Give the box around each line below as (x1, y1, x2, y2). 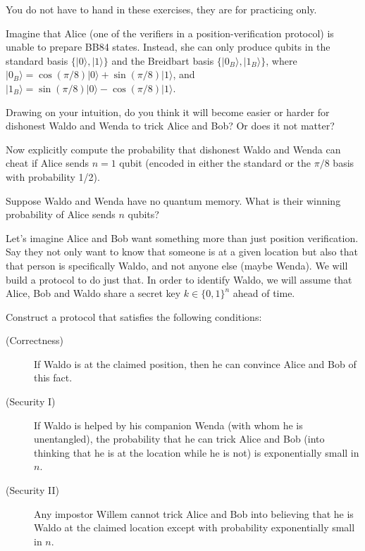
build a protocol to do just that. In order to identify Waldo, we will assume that (6, 272, 352, 286)
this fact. (34, 370, 73, 385)
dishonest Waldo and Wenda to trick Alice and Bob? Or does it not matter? (6, 118, 335, 133)
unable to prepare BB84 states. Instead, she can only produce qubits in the (6, 39, 330, 54)
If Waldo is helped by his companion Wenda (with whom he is (34, 417, 303, 432)
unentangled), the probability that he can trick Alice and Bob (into (34, 431, 325, 446)
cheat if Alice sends (6, 156, 89, 170)
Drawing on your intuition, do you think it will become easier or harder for (6, 104, 330, 119)
